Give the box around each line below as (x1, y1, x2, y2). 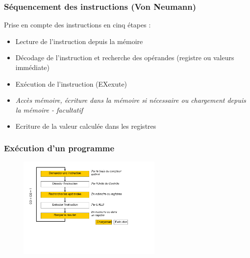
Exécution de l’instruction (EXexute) (15, 78, 127, 89)
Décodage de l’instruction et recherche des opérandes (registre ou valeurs (15, 52, 234, 63)
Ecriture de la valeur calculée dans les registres (15, 121, 156, 131)
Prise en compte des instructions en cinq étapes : (4, 20, 151, 30)
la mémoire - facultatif (15, 104, 83, 115)
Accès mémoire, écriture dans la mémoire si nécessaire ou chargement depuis (15, 95, 246, 105)
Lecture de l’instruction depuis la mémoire (15, 36, 143, 46)
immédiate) (15, 62, 50, 72)
